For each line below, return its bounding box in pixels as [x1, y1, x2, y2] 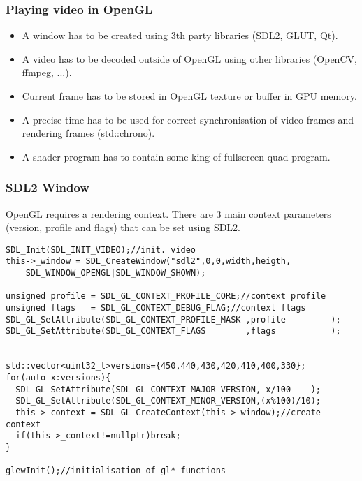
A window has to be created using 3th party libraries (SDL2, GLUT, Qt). [22, 28, 338, 43]
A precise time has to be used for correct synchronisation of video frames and [22, 112, 354, 126]
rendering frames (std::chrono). [22, 126, 155, 140]
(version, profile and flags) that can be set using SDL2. [6, 220, 241, 235]
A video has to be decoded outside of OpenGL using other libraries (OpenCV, [22, 51, 357, 66]
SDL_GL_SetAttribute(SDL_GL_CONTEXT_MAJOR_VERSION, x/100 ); [15, 384, 321, 394]
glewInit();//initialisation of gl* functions [6, 466, 226, 476]
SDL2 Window [6, 179, 89, 196]
